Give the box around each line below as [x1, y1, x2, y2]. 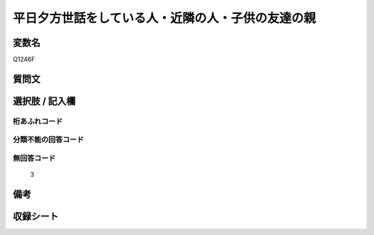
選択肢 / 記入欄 [12, 95, 76, 107]
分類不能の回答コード [12, 135, 84, 145]
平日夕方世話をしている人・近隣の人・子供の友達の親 [12, 10, 317, 26]
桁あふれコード [12, 116, 63, 126]
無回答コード [12, 153, 56, 163]
